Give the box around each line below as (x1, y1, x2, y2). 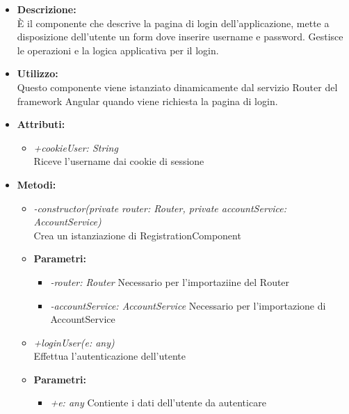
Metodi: (17, 177, 56, 191)
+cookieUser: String (33, 140, 118, 154)
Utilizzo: (17, 66, 58, 81)
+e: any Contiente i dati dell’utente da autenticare (50, 395, 266, 410)
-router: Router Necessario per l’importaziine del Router (50, 274, 290, 289)
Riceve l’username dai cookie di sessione (33, 154, 204, 168)
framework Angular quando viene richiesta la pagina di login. (17, 93, 278, 108)
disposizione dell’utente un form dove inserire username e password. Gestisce (17, 29, 343, 44)
